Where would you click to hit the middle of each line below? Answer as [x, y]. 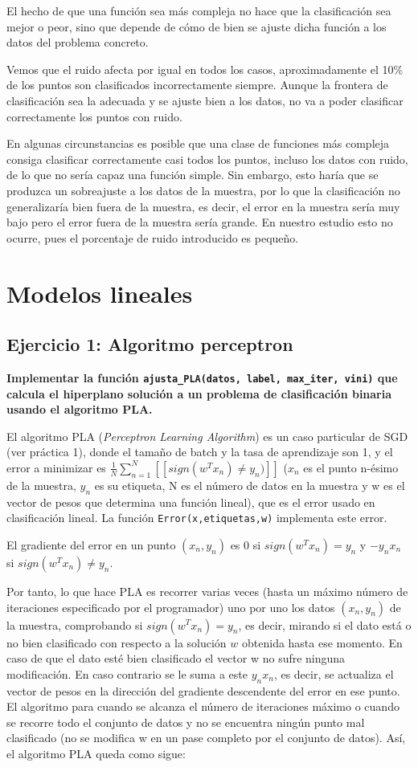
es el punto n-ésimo [351, 467]
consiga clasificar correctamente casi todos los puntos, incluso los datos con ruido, [207, 159]
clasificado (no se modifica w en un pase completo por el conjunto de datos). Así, [206, 738]
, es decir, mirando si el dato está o [325, 624]
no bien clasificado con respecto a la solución [117, 642]
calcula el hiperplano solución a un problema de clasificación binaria [199, 393]
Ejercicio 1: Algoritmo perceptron [150, 344]
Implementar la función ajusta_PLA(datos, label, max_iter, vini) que [202, 377]
